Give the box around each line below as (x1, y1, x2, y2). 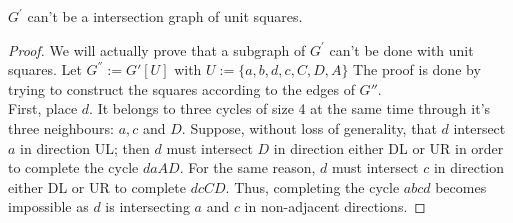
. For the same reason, (179, 157, 316, 178)
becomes (435, 176, 487, 197)
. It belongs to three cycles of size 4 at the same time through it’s (89, 98, 491, 119)
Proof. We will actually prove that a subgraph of (8, 39, 306, 60)
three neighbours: (8, 117, 114, 138)
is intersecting (105, 196, 190, 217)
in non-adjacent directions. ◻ (244, 196, 426, 217)
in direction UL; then (20, 137, 150, 158)
